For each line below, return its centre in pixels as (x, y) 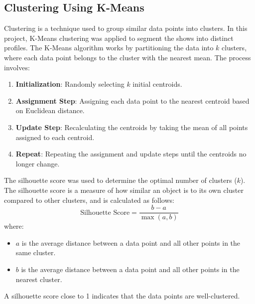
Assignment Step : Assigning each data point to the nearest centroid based (132, 100)
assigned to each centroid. (55, 137)
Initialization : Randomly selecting (70, 84)
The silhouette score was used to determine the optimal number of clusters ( (121, 180)
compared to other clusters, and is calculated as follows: (89, 200)
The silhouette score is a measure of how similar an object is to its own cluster (124, 190)
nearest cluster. (39, 279)
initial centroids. (157, 84)
